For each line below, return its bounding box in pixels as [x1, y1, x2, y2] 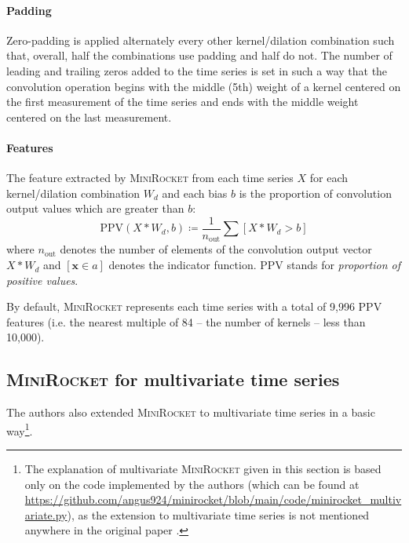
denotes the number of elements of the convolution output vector [60, 241, 372, 257]
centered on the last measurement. [6, 108, 172, 125]
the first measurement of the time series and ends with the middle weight [6, 93, 359, 110]
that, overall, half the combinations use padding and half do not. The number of [6, 47, 393, 64]
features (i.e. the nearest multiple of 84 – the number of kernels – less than [6, 313, 366, 330]
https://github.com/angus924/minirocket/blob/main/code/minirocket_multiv [24, 491, 402, 508]
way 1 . [6, 420, 33, 439]
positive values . [6, 271, 79, 288]
